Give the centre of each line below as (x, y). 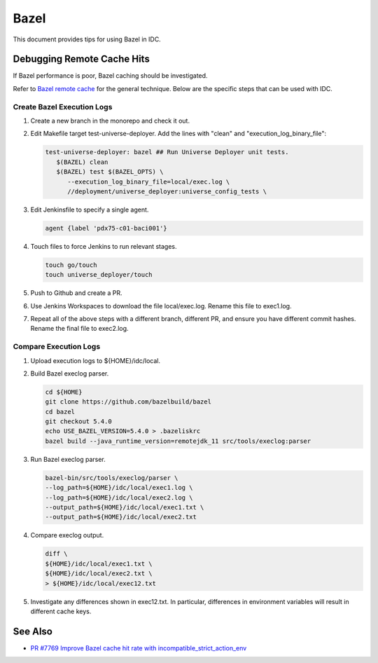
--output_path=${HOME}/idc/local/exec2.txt (121, 517)
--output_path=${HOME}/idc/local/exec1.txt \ (125, 507)
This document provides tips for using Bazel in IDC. (87, 39)
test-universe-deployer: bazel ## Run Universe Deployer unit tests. (167, 152)
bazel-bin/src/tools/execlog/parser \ (112, 478)
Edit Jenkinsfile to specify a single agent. (90, 210)
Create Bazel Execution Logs (63, 107)
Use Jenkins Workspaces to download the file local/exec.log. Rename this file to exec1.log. (161, 306)
